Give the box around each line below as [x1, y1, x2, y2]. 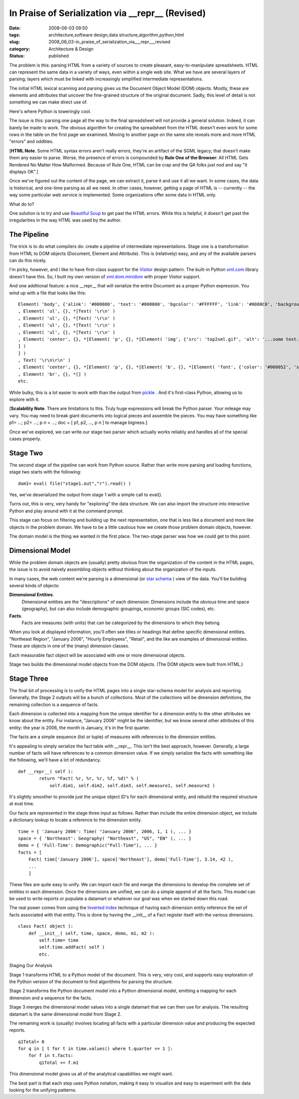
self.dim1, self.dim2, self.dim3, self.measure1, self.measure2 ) [49, 783, 215, 788]
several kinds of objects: [9, 583, 60, 589]
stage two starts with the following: [9, 469, 82, 475]
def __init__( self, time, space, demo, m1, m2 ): [28, 930, 155, 936]
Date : [9, 25, 21, 31]
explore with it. [9, 396, 40, 402]
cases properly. [9, 435, 41, 442]
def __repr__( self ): [18, 769, 74, 774]
